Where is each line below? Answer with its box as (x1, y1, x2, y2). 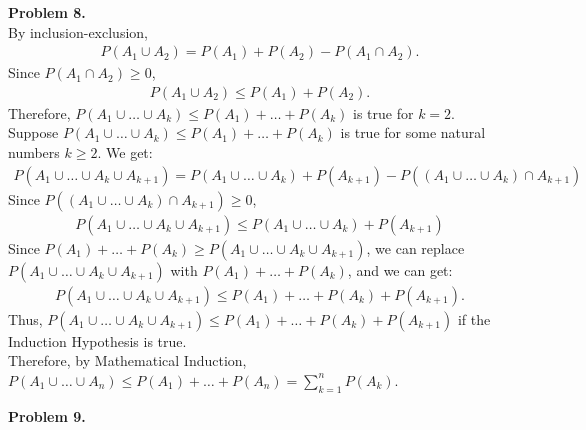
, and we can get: (347, 259, 453, 280)
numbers (8, 142, 60, 163)
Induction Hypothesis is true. (8, 330, 187, 351)
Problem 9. (8, 405, 86, 426)
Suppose (8, 122, 59, 143)
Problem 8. (8, 2, 86, 22)
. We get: (97, 142, 153, 163)
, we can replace (366, 237, 465, 258)
